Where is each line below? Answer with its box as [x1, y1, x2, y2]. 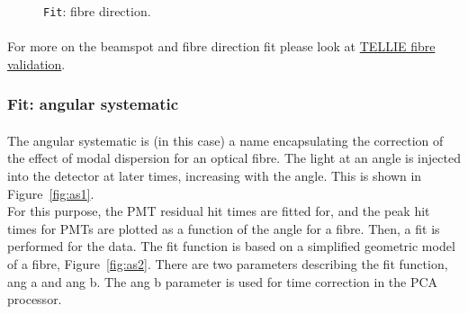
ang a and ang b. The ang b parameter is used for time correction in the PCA [7, 272, 438, 291]
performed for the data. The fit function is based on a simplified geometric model [7, 237, 455, 256]
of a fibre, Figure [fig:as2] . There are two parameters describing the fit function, [7, 255, 448, 274]
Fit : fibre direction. [43, 2, 151, 20]
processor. [7, 290, 62, 309]
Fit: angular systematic [7, 93, 179, 115]
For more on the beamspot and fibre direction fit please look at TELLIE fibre [7, 37, 436, 56]
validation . [7, 54, 66, 73]
